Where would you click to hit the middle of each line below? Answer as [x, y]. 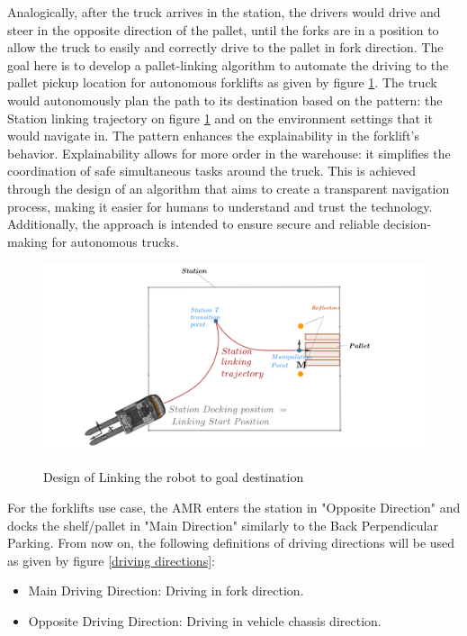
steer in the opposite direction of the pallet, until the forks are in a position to [223, 29]
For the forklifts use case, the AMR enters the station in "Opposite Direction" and [234, 508]
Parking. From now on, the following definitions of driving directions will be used [231, 543]
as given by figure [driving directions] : [111, 560]
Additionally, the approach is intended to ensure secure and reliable [193, 224]
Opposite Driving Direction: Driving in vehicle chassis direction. [205, 620]
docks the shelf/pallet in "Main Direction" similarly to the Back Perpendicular [223, 525]
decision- [408, 224]
